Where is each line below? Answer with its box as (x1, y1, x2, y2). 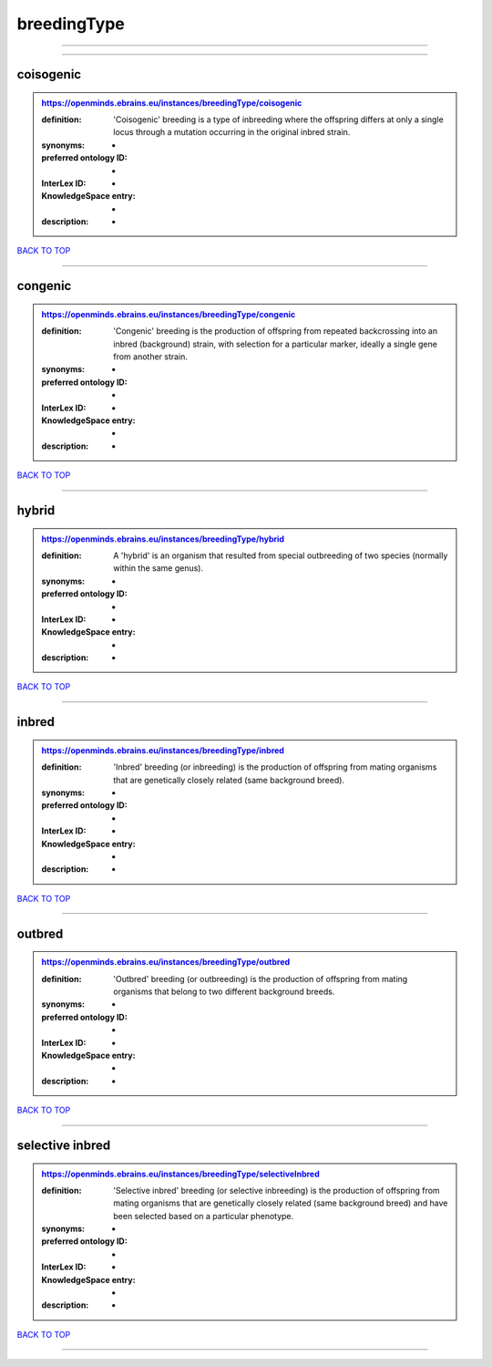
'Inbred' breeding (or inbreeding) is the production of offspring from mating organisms (113, 761, 437, 772)
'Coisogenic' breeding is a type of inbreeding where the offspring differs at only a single (113, 114, 444, 125)
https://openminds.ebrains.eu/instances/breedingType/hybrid (41, 533, 285, 544)
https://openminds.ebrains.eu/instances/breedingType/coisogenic (41, 97, 302, 109)
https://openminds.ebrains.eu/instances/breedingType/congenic (41, 308, 296, 319)
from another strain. (113, 351, 189, 362)
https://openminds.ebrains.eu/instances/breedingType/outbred (41, 957, 291, 968)
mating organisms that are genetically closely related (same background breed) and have (113, 1197, 448, 1208)
